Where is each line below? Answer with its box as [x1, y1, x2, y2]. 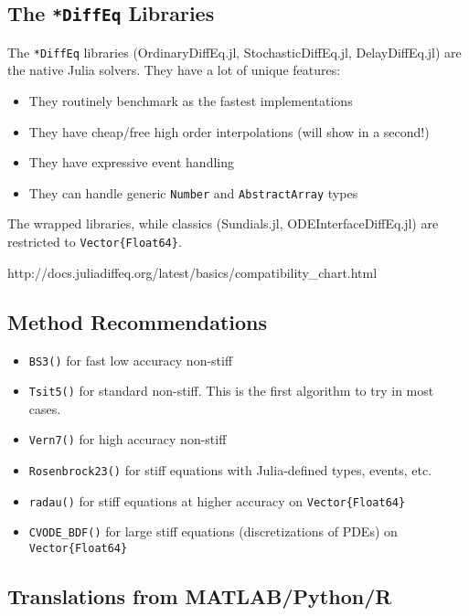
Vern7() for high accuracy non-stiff [28, 430, 227, 449]
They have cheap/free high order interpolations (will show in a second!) [28, 122, 430, 141]
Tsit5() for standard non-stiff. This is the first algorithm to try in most [28, 381, 434, 400]
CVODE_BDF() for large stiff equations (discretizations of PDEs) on [28, 522, 398, 541]
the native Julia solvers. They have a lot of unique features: [7, 60, 341, 80]
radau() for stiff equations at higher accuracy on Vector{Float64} [28, 491, 406, 510]
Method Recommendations [7, 307, 268, 335]
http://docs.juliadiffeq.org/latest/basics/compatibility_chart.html [7, 262, 378, 281]
